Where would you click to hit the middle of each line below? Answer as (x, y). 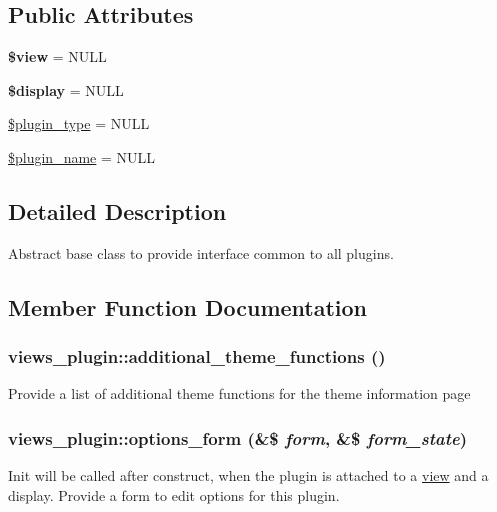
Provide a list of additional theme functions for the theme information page (239, 393)
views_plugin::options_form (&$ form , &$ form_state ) (237, 437)
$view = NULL (57, 56)
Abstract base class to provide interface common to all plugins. (201, 252)
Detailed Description (117, 210)
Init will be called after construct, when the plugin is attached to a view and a (248, 475)
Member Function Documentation (188, 306)
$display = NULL (66, 89)
